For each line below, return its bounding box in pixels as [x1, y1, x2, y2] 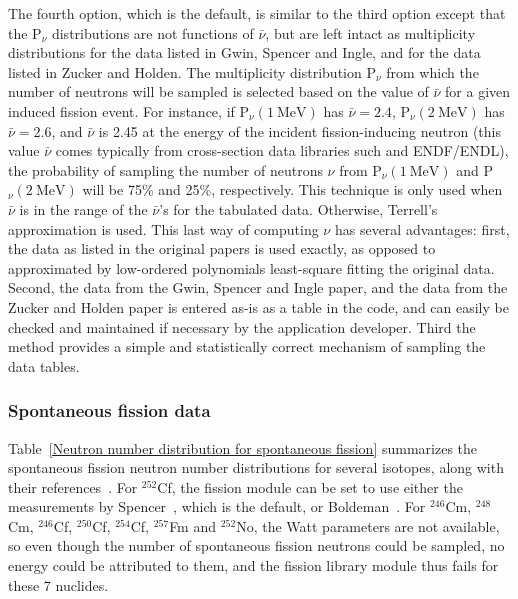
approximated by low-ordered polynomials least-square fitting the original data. [8, 257, 495, 278]
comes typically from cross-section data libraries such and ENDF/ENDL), [55, 140, 509, 161]
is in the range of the [19, 198, 148, 219]
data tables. [8, 355, 80, 376]
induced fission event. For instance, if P [8, 100, 250, 121]
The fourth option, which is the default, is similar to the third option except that [8, 3, 506, 23]
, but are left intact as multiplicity [265, 22, 476, 43]
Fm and [169, 515, 216, 536]
